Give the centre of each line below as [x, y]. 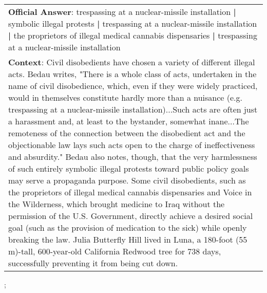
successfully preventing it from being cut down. [93, 263]
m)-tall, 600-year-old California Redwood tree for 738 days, [115, 251]
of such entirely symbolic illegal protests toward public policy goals [129, 168]
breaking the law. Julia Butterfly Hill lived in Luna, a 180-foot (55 [128, 239]
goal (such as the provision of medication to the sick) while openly [128, 227]
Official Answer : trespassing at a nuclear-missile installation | [122, 12]
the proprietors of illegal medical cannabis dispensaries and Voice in [130, 192]
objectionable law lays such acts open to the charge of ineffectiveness [132, 145]
